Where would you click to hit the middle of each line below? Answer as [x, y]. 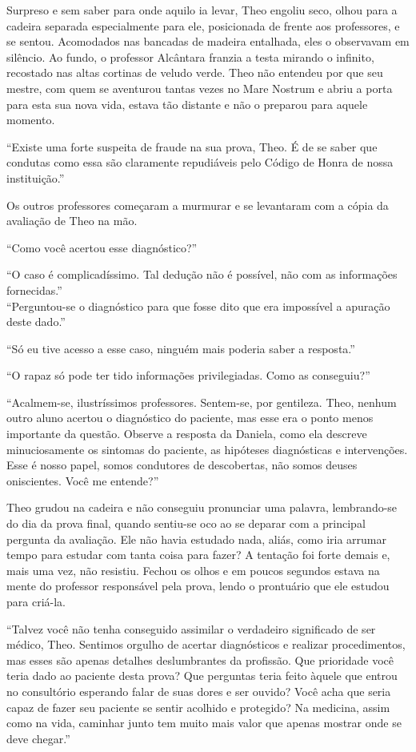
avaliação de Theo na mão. [72, 221]
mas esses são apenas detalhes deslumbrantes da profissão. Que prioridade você [200, 660]
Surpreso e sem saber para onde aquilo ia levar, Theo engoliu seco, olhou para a [202, 10]
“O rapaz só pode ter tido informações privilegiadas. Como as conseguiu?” [188, 375]
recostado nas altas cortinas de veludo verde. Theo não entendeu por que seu [195, 72]
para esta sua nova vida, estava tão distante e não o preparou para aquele [187, 104]
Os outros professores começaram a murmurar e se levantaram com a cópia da [198, 205]
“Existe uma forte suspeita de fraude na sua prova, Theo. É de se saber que [192, 146]
